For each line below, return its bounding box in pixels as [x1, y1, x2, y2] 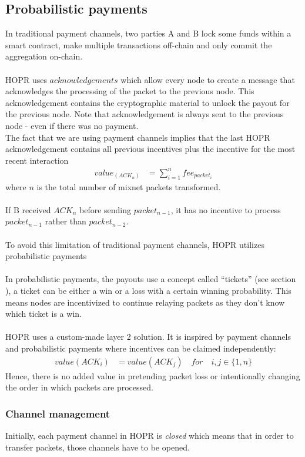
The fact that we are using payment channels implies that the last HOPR [5, 131, 270, 143]
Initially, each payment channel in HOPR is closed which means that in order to [5, 429, 294, 441]
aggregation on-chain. [5, 50, 83, 62]
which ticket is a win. [5, 307, 82, 320]
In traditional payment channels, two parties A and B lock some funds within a [5, 27, 291, 39]
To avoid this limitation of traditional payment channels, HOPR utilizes [5, 238, 264, 250]
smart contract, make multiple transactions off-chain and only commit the [5, 38, 272, 51]
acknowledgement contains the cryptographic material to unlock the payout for [5, 96, 290, 108]
